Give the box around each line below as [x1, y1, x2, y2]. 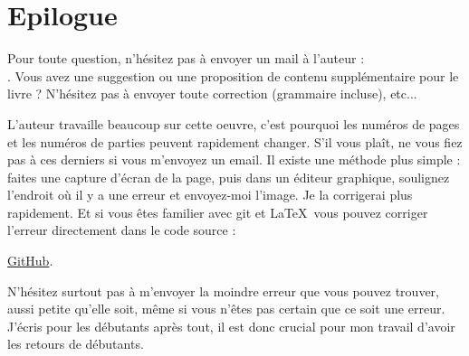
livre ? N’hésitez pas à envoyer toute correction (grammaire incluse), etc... [7, 84, 417, 103]
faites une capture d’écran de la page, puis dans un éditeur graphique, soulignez [7, 167, 450, 186]
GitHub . [7, 251, 53, 270]
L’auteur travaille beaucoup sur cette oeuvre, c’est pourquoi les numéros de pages [7, 114, 460, 133]
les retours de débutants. [7, 334, 144, 353]
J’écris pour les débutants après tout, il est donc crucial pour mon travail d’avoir [7, 316, 455, 335]
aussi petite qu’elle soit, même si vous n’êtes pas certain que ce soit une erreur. [7, 299, 445, 318]
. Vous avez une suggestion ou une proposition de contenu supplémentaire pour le [7, 66, 459, 85]
